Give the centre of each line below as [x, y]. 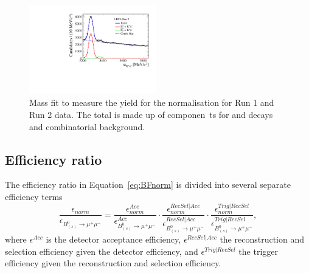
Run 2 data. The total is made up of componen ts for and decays [151, 114]
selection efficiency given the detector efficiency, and [102, 251]
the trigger [258, 251]
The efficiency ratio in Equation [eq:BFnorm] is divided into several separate [148, 185]
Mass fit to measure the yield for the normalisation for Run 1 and [152, 102]
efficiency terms [34, 196]
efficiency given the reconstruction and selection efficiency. [113, 263]
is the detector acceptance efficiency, [113, 239]
